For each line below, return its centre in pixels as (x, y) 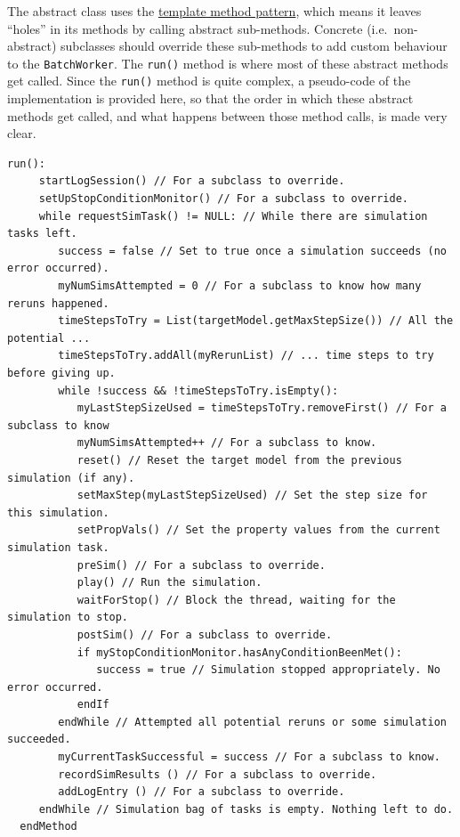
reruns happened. (58, 303)
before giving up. (61, 373)
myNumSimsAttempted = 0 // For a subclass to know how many (240, 286)
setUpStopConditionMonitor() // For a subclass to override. (224, 199)
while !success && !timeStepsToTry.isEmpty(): (198, 390)
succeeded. (39, 739)
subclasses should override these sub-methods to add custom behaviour (254, 46)
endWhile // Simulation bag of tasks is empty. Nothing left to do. (246, 809)
